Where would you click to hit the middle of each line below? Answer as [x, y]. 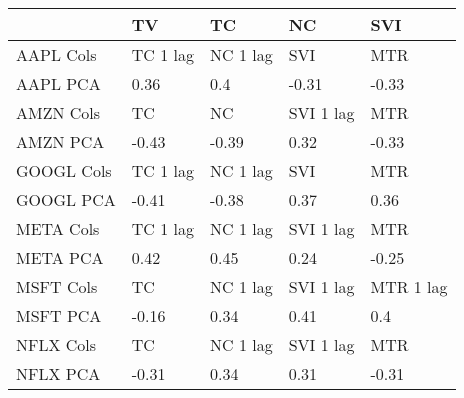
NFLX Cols [56, 344]
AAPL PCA [58, 83]
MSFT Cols [57, 286]
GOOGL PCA [66, 199]
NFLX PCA [58, 373]
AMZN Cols [58, 112]
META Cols [58, 228]
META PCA [60, 257]
